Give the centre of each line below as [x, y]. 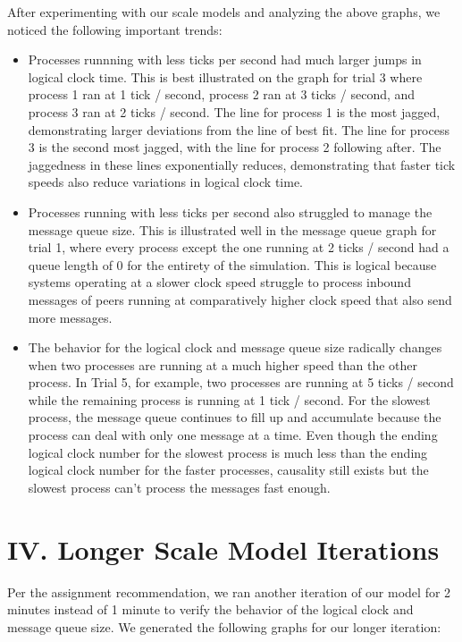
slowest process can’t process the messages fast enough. [179, 487]
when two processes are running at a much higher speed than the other [223, 364]
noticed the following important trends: [115, 29]
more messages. [70, 317]
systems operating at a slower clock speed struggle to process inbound [219, 282]
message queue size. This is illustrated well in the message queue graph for [232, 229]
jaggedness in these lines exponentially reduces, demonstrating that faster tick [242, 164]
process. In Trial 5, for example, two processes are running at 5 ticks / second [241, 382]
